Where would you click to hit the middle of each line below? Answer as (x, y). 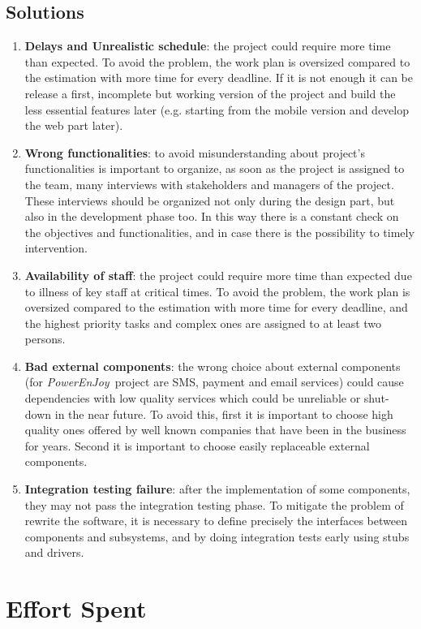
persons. (45, 339)
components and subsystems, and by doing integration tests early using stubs (217, 536)
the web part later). (74, 125)
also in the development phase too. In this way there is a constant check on (212, 216)
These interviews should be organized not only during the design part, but (210, 200)
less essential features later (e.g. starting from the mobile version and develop (217, 109)
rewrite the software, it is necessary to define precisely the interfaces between (216, 521)
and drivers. (54, 552)
